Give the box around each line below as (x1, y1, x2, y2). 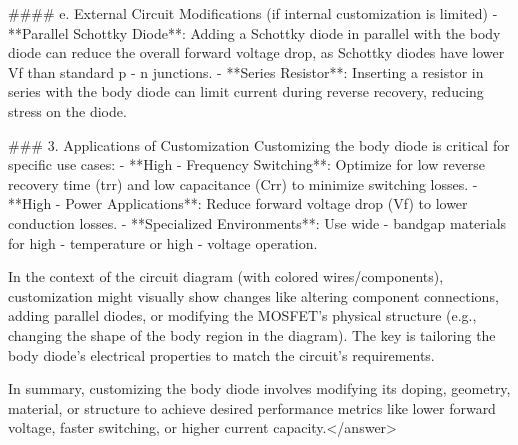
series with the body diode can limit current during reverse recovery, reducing (8, 81, 484, 102)
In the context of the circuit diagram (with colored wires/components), (8, 266, 444, 287)
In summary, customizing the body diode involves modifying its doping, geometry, (8, 378, 511, 399)
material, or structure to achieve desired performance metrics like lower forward (8, 397, 496, 418)
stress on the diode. (8, 100, 127, 121)
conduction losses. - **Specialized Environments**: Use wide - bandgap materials (8, 212, 507, 233)
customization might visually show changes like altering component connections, (8, 285, 499, 306)
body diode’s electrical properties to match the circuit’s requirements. (8, 344, 435, 365)
